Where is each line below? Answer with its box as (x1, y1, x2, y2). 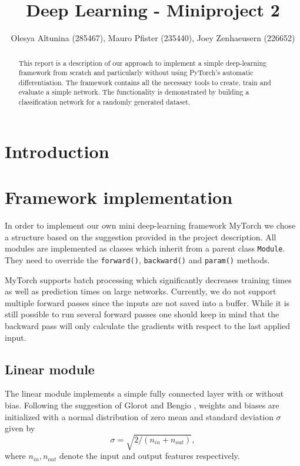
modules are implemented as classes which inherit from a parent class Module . (5, 242, 285, 254)
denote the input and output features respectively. (59, 450, 240, 462)
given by (5, 422, 35, 434)
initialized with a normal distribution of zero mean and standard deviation (5, 410, 274, 423)
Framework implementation (5, 185, 233, 209)
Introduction (5, 139, 109, 163)
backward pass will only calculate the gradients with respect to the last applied (5, 319, 291, 331)
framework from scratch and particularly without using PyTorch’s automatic (18, 68, 254, 78)
